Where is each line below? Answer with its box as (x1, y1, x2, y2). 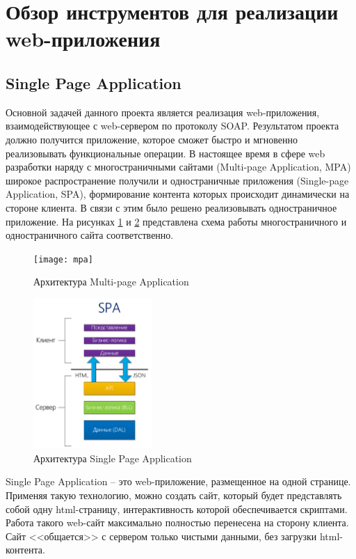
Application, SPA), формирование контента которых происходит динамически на (6, 187, 350, 201)
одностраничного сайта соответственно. (6, 228, 174, 242)
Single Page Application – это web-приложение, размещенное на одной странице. (6, 474, 351, 489)
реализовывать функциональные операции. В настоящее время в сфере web (6, 145, 325, 160)
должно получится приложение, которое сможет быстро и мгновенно (6, 132, 298, 146)
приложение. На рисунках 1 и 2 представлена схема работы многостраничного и (6, 214, 347, 228)
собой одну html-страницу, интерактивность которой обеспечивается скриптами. (6, 501, 348, 516)
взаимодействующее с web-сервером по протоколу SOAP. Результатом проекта (6, 118, 339, 133)
